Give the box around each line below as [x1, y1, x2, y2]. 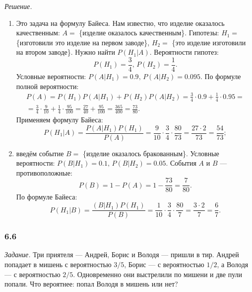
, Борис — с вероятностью [124, 259, 204, 269]
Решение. [4, 1, 32, 11]
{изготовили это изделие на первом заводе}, [16, 37, 150, 47]
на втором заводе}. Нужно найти [16, 47, 115, 57]
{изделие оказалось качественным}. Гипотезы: [79, 27, 219, 38]
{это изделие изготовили [172, 37, 246, 47]
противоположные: [16, 167, 72, 178]
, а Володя [217, 259, 249, 269]
